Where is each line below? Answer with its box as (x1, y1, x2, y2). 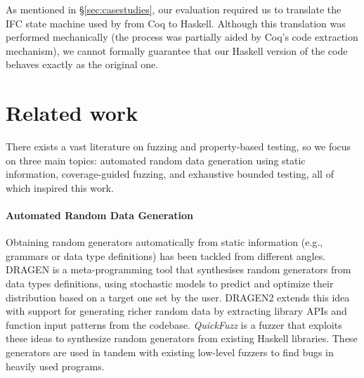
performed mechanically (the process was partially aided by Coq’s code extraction (6, 30, 358, 44)
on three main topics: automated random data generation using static (6, 152, 306, 167)
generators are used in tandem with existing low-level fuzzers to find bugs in (6, 345, 334, 360)
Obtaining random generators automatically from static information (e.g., (6, 235, 323, 249)
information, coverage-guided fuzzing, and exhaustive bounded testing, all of (6, 167, 334, 181)
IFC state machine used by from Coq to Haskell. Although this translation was (6, 15, 346, 30)
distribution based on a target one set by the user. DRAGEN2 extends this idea (6, 289, 350, 304)
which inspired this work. (6, 180, 114, 195)
